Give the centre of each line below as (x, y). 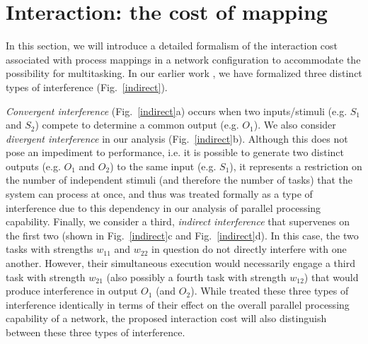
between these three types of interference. (96, 332)
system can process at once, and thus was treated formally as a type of (159, 194)
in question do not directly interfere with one (249, 249)
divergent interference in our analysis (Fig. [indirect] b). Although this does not (177, 138)
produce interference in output (72, 291)
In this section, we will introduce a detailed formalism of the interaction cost (172, 46)
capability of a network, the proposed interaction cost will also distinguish (166, 318)
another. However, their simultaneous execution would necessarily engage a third (180, 263)
